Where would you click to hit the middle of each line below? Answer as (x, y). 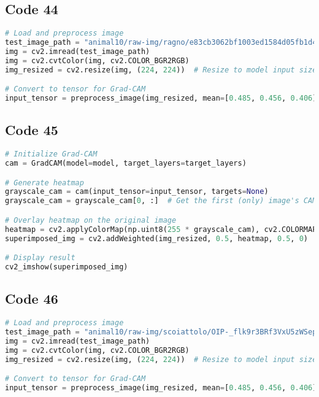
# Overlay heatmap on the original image (91, 220)
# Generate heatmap (44, 183)
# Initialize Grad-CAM (51, 154)
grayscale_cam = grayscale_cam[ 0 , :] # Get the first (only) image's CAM (161, 201)
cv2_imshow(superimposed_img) (67, 267)
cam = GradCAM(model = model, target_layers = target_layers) (126, 164)
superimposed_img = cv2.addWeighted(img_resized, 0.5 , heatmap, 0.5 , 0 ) (157, 238)
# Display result (40, 258)
